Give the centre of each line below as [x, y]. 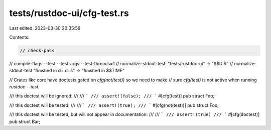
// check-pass [37, 50]
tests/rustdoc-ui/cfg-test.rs [69, 13]
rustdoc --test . [24, 87]
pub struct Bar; [25, 121]
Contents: [19, 37]
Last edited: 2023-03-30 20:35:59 [45, 28]
